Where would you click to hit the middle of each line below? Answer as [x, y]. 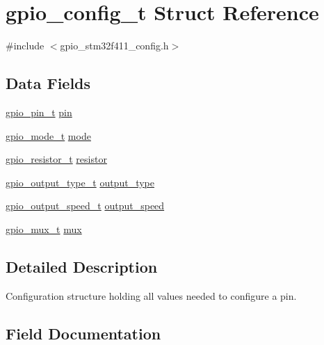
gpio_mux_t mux [44, 228]
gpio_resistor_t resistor [56, 159]
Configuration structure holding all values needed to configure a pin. [151, 295]
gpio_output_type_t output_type [80, 182]
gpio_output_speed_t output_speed [85, 206]
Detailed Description [82, 266]
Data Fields [48, 83]
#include [25, 46]
